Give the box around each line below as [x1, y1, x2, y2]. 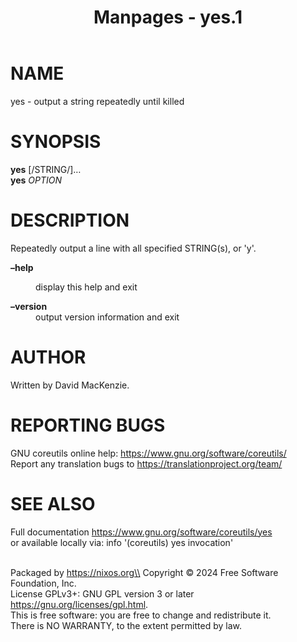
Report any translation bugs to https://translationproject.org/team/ [10, 457, 283, 470]
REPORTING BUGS [10, 414, 166, 436]
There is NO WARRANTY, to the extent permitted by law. [10, 619, 243, 631]
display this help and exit [35, 281, 138, 293]
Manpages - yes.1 [93, 6, 243, 29]
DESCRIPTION [10, 209, 130, 232]
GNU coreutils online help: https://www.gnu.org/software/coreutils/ [10, 447, 287, 459]
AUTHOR [10, 346, 87, 368]
